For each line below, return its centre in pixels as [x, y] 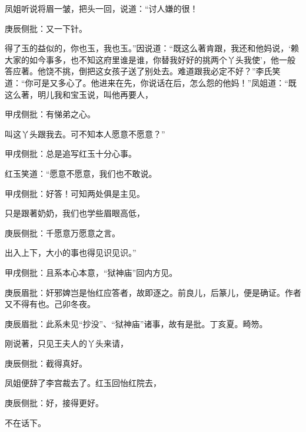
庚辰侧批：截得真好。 [46, 363]
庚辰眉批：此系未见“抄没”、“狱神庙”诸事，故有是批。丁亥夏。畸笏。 [136, 323]
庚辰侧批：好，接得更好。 [54, 403]
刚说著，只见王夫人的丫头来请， [66, 343]
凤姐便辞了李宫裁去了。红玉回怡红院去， [83, 383]
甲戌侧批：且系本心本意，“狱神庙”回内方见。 [91, 272]
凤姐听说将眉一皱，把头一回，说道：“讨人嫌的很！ [102, 8]
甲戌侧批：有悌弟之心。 [50, 114]
